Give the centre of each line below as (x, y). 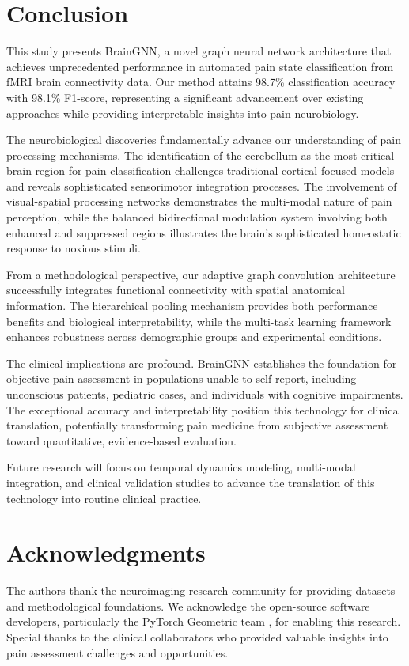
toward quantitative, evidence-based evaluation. (122, 440)
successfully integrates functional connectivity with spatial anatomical (176, 290)
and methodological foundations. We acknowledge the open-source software (188, 605)
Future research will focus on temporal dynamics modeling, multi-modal (181, 467)
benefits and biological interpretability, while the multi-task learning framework (199, 321)
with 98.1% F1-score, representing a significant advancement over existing (185, 97)
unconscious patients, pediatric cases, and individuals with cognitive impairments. (205, 394)
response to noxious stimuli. (74, 248)
